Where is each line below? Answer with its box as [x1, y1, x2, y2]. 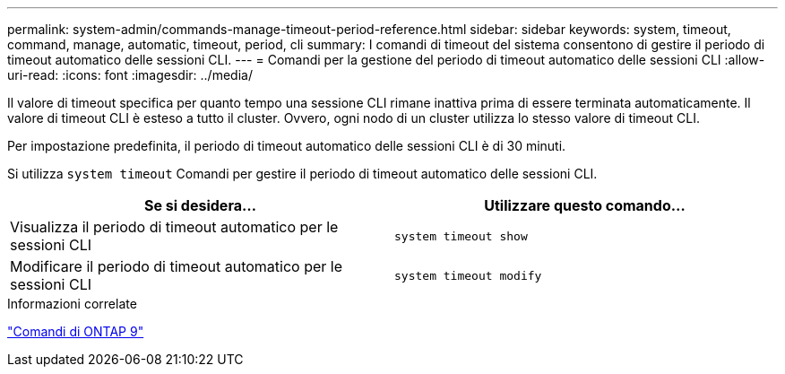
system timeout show [394, 229, 528, 243]
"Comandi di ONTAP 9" [7, 324, 144, 339]
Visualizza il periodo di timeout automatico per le [10, 218, 339, 236]
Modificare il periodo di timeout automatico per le [10, 257, 343, 275]
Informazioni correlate [7, 296, 137, 311]
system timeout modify [394, 268, 542, 283]
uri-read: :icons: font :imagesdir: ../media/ [7, 67, 253, 83]
